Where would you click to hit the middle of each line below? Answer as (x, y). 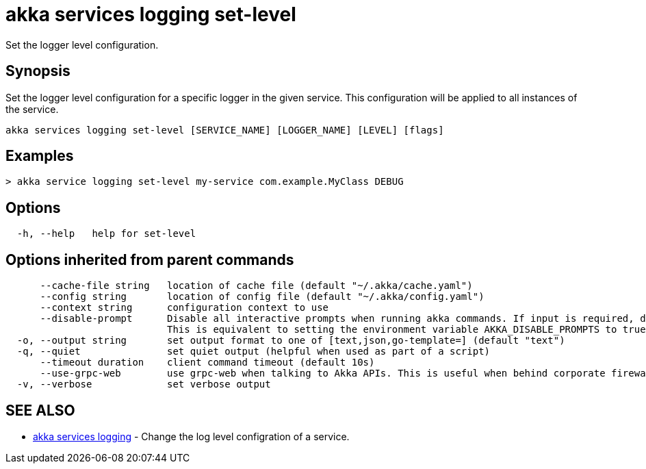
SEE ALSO (40, 410)
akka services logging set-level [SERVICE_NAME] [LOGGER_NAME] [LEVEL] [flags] (225, 130)
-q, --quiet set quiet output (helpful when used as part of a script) (254, 352)
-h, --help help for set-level (106, 234)
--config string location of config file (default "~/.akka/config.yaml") (262, 297)
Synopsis (38, 71)
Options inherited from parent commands (150, 259)
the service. (32, 109)
